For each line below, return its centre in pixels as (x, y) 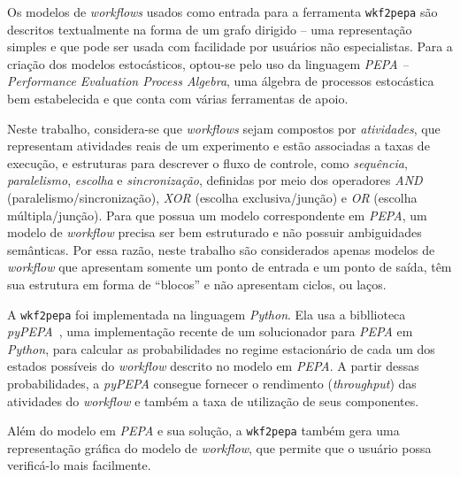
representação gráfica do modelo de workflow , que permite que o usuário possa (219, 447)
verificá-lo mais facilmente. (79, 465)
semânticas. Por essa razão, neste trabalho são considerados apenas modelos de (221, 249)
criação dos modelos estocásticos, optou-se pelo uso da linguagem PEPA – (208, 63)
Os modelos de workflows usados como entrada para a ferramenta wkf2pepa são (222, 12)
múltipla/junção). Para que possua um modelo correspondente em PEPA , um (217, 215)
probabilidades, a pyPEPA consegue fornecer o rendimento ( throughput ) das (212, 383)
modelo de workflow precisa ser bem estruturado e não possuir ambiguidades (215, 232)
